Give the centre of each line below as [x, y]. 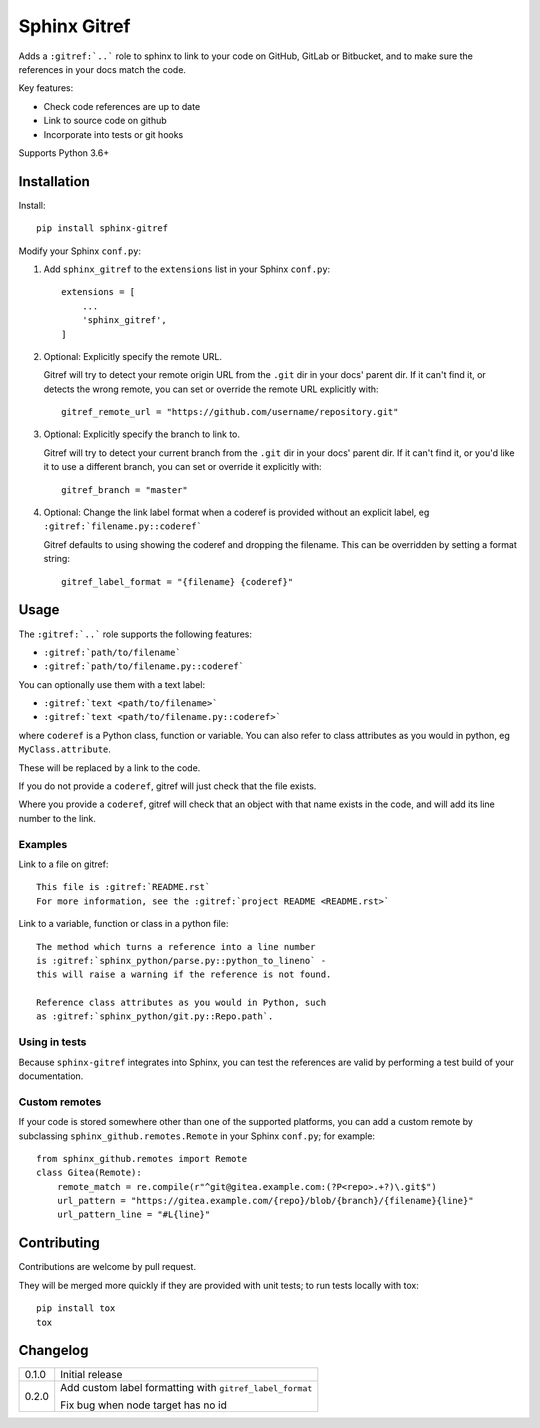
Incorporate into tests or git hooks [113, 134]
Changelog [53, 1350]
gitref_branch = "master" [125, 489]
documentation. [51, 1076]
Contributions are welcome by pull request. [107, 1267]
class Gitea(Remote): [89, 1173]
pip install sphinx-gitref [102, 228]
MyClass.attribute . [65, 749]
